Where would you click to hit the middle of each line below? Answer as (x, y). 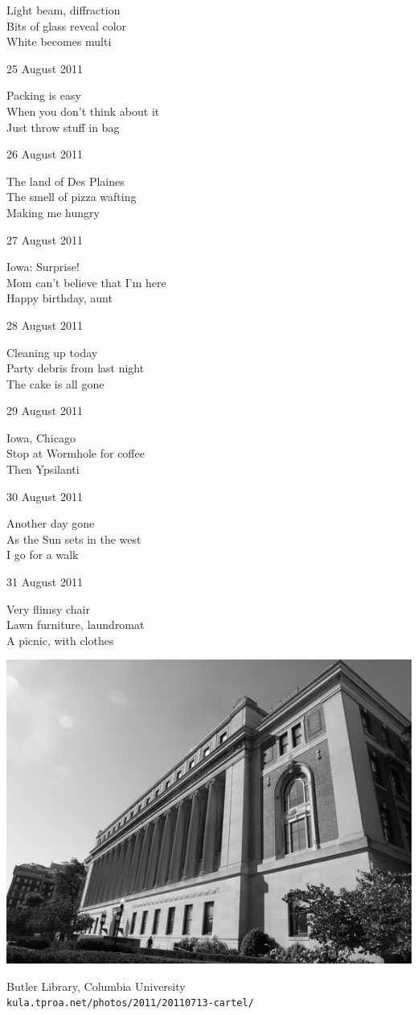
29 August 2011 (45, 411)
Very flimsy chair (48, 608)
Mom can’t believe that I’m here (86, 282)
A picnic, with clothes (60, 640)
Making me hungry (53, 212)
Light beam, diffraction (64, 10)
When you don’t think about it (83, 111)
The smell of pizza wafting (72, 197)
